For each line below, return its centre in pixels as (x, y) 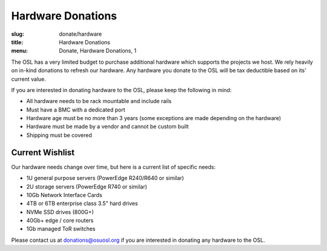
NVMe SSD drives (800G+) (60, 212)
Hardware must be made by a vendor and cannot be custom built (107, 127)
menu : (20, 51)
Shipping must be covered (59, 135)
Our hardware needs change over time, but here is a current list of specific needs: (114, 167)
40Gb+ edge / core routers (60, 221)
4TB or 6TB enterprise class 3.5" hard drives (82, 204)
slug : (18, 34)
